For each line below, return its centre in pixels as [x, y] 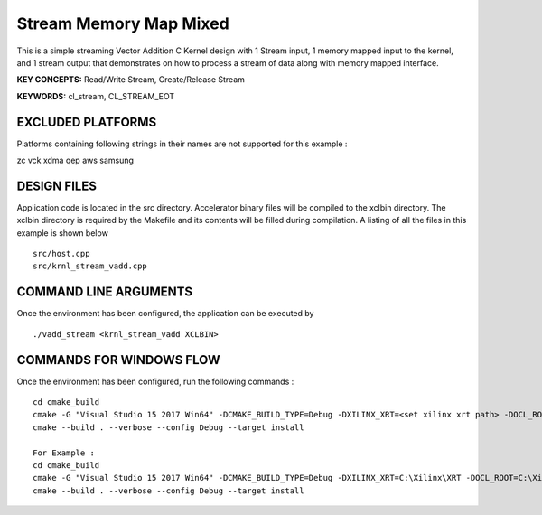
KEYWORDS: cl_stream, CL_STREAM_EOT [96, 96]
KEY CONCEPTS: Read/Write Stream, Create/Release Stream [131, 80]
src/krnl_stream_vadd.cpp [90, 266]
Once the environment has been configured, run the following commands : [155, 381]
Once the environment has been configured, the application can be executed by [165, 314]
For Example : [64, 453]
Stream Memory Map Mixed [123, 23]
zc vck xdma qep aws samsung [75, 160]
